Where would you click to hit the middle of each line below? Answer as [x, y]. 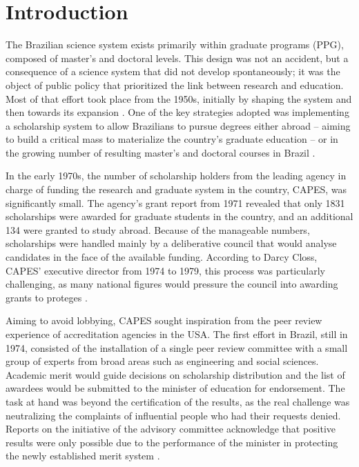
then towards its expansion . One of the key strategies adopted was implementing [177, 112]
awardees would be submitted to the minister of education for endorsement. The [175, 388]
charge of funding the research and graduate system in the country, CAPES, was [176, 189]
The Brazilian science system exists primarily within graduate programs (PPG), [175, 44]
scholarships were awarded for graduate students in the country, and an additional [179, 216]
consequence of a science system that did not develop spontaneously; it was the [173, 71]
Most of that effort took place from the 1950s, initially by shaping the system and [179, 98]
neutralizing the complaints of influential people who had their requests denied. [173, 415]
